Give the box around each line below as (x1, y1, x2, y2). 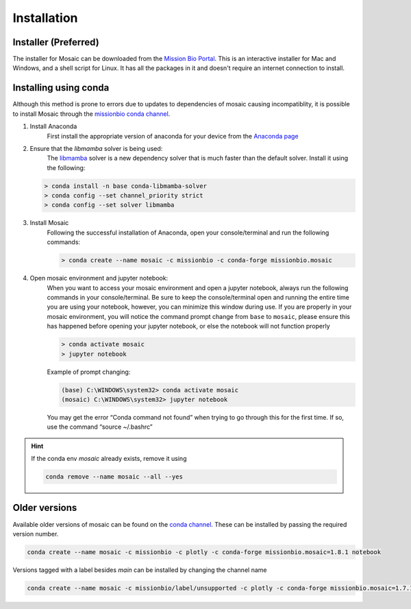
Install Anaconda (29, 122, 77, 130)
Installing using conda (12, 82, 110, 94)
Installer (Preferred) (12, 36, 99, 48)
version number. (12, 529, 59, 538)
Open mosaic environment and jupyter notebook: (29, 274, 169, 283)
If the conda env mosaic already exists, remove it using (31, 455, 187, 463)
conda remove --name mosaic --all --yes (45, 473, 183, 481)
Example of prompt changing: (47, 368, 131, 376)
